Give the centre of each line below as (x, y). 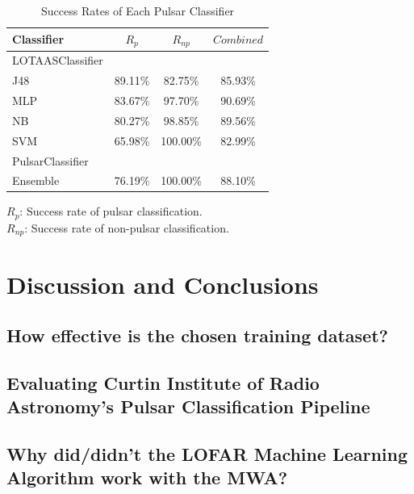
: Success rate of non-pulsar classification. (127, 227)
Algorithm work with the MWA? (147, 477)
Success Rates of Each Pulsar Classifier (138, 10)
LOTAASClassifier (58, 60)
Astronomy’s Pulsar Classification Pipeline (188, 406)
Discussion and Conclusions (163, 284)
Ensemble (36, 180)
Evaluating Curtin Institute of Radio (163, 382)
